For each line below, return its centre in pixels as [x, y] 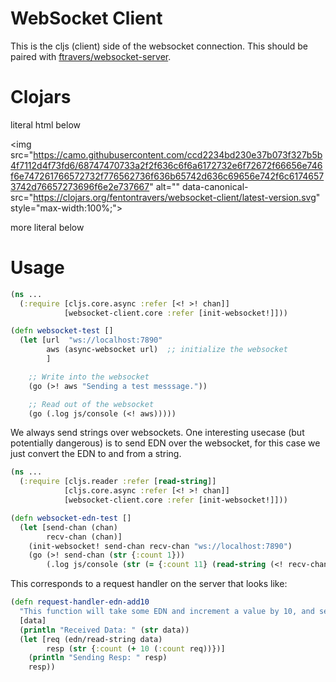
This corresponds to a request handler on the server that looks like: [149, 584]
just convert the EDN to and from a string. [96, 454]
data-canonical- [215, 186]
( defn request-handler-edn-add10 [80, 602]
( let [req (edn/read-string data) [91, 639]
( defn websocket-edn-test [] [71, 518]
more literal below [47, 227]
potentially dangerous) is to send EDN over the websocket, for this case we [165, 443]
